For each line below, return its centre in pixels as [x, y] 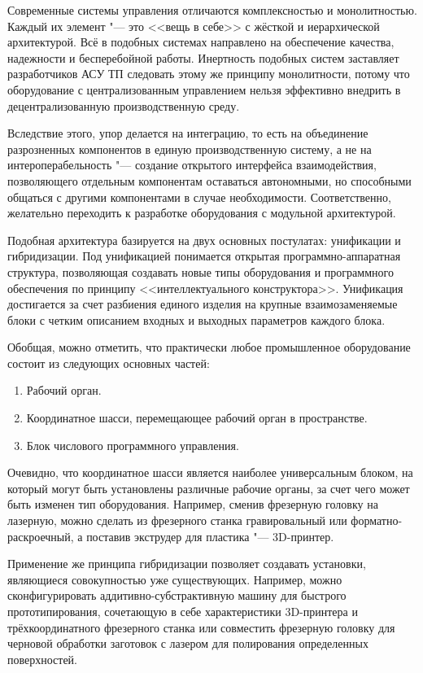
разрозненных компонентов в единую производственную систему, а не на [190, 149]
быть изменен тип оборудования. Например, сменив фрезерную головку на [193, 504]
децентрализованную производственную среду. [124, 105]
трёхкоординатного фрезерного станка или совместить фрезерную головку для [201, 627]
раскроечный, [41, 536]
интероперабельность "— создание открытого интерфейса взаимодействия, [192, 165]
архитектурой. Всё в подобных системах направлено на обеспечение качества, [201, 42]
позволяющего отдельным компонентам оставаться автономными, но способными [209, 180]
